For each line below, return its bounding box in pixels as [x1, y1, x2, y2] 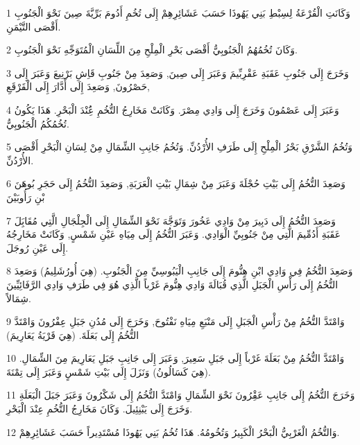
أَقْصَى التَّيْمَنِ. [6, 19, 61, 33]
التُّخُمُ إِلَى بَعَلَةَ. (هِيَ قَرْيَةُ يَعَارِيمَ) [6, 327, 139, 342]
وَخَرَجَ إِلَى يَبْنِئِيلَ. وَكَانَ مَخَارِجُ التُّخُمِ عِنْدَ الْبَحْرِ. [6, 401, 193, 416]
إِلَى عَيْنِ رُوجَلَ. [6, 240, 69, 254]
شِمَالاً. [6, 290, 31, 305]
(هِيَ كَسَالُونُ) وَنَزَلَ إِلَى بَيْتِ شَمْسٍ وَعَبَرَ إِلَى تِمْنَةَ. [6, 364, 211, 378]
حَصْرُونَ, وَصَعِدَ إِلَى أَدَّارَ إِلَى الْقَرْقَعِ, [6, 79, 150, 94]
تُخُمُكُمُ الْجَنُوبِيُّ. [6, 116, 69, 130]
